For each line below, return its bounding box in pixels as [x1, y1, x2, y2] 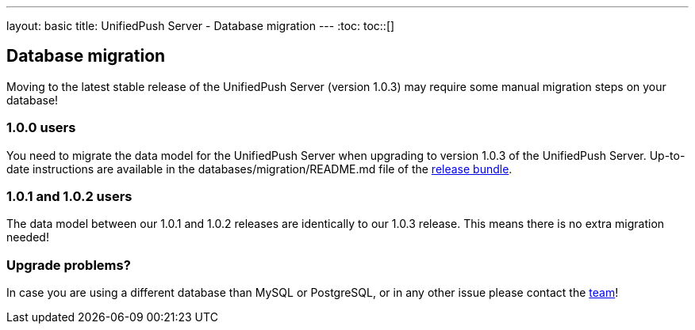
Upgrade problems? [6, 256, 131, 273]
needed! [6, 230, 49, 245]
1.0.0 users [6, 119, 76, 136]
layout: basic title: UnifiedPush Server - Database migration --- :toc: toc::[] [6, 19, 395, 32]
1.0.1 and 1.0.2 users [6, 188, 132, 204]
